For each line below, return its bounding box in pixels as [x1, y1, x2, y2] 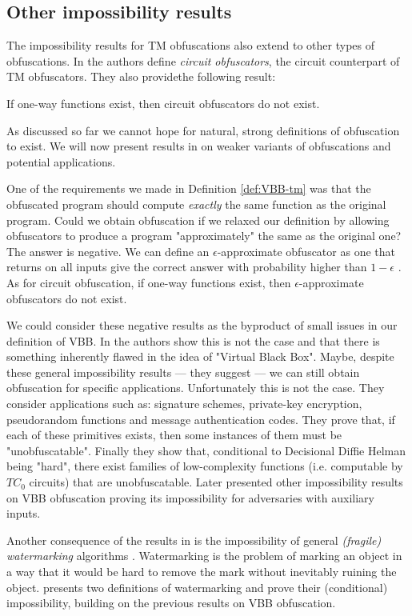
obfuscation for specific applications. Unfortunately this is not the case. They [6, 379, 385, 396]
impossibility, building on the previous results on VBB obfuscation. [6, 594, 336, 611]
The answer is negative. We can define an [6, 242, 210, 259]
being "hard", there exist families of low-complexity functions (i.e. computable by [6, 458, 403, 474]
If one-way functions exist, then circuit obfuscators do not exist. [6, 94, 320, 111]
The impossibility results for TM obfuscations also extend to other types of [6, 37, 375, 54]
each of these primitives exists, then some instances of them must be [6, 426, 342, 443]
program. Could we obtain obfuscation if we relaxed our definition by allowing [6, 211, 390, 228]
